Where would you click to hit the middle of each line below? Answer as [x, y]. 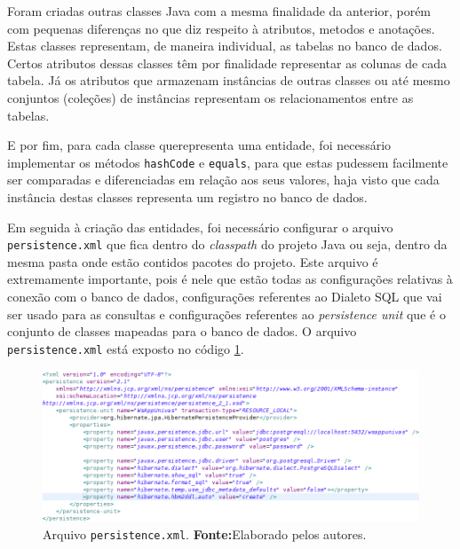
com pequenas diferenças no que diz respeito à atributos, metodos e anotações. [221, 28]
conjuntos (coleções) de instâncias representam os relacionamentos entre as [210, 97]
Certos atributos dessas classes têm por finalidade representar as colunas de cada [227, 63]
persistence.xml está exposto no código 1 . [126, 348]
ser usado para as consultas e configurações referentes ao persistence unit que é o [226, 314]
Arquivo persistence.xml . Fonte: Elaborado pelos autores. [205, 533]
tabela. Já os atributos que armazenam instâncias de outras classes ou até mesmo [229, 80]
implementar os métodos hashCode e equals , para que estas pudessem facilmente [228, 162]
